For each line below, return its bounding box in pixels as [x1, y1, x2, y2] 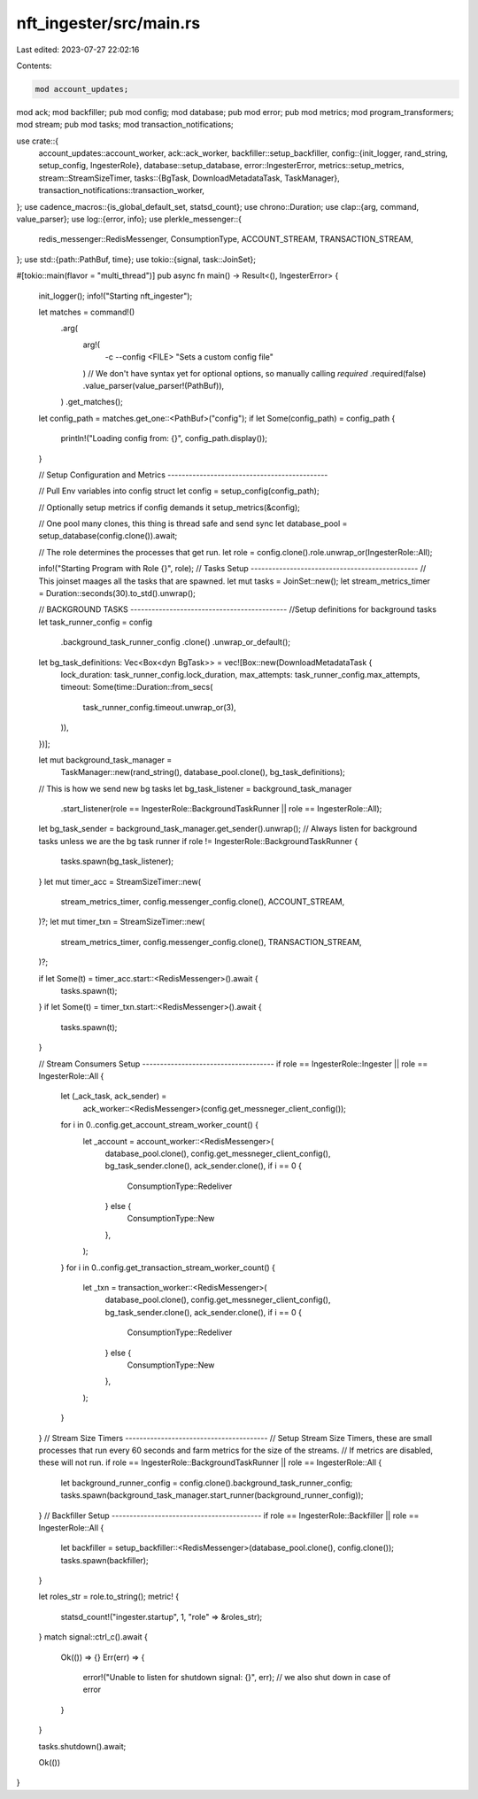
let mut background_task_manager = [38, 754, 173, 765]
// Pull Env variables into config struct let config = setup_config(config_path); [38, 485, 320, 496]
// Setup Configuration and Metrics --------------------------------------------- [38, 469, 328, 480]
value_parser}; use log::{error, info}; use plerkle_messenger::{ [16, 213, 243, 225]
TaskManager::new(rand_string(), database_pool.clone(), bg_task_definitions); [60, 767, 345, 778]
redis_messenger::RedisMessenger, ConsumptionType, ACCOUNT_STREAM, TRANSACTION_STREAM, [38, 234, 413, 244]
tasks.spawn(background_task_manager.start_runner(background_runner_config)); [60, 1490, 364, 1500]
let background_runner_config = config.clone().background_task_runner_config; [60, 1477, 353, 1488]
